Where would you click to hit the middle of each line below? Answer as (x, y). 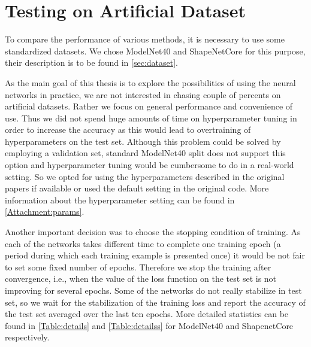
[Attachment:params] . (45, 211)
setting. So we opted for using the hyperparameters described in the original (145, 176)
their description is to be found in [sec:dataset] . (91, 63)
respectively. (27, 337)
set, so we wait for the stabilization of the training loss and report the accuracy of (155, 302)
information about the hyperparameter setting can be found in (120, 200)
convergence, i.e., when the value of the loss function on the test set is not (141, 278)
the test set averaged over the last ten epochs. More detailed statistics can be (147, 314)
